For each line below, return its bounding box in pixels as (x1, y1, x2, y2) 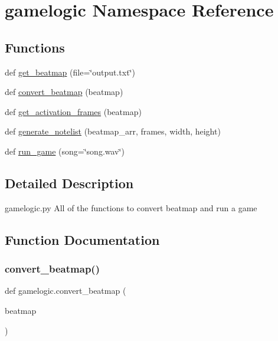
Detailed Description (5, 173, 134, 192)
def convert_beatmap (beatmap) (5, 86, 123, 98)
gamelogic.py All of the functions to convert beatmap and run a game (5, 201, 257, 214)
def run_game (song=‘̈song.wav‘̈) (5, 145, 125, 157)
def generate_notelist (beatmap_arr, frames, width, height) (5, 125, 221, 137)
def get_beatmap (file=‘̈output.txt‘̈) (5, 65, 135, 78)
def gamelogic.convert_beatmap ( (5, 284, 126, 297)
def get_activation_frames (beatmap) (5, 105, 142, 117)
